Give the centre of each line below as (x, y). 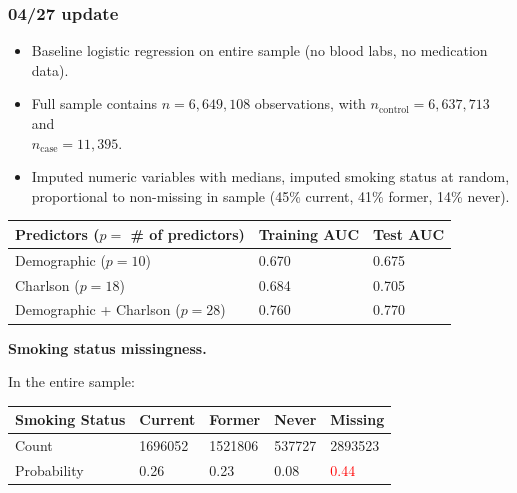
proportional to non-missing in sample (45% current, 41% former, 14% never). (270, 195)
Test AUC (409, 233)
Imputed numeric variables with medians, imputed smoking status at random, (270, 176)
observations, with (310, 103)
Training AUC (309, 233)
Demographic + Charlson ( (98, 309)
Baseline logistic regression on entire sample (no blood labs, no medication (259, 50)
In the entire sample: (71, 381)
